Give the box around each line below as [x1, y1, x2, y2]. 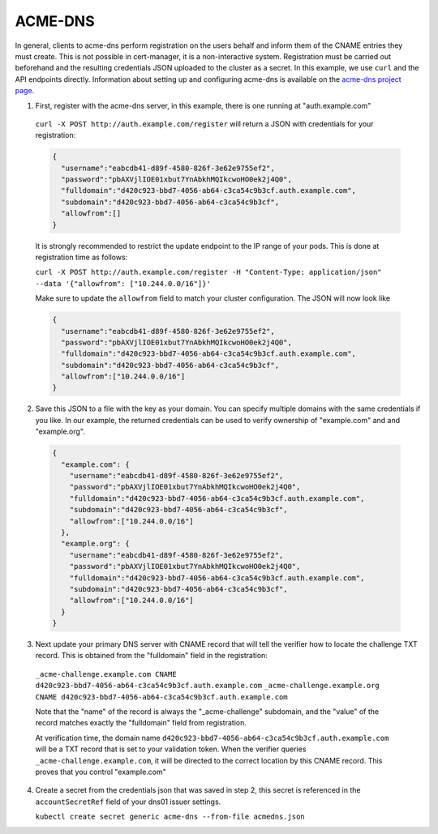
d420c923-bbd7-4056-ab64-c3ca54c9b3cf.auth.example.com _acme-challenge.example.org [35, 681, 380, 691]
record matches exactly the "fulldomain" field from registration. [35, 718, 247, 728]
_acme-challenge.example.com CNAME [35, 669, 178, 678]
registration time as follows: [35, 252, 128, 262]
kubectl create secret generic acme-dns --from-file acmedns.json [35, 812, 306, 822]
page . [15, 86, 35, 96]
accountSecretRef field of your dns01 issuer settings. [35, 797, 221, 806]
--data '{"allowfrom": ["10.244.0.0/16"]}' [35, 279, 211, 288]
